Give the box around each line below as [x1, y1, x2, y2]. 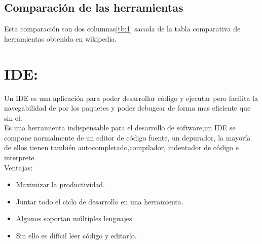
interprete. [4, 152, 36, 163]
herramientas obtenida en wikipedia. [4, 33, 117, 44]
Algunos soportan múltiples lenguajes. [16, 213, 134, 224]
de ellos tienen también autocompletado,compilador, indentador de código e [4, 142, 239, 153]
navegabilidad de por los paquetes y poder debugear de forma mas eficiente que [4, 102, 251, 113]
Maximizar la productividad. [16, 179, 105, 190]
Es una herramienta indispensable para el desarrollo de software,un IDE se [4, 122, 236, 133]
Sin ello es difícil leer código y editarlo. [16, 230, 137, 241]
